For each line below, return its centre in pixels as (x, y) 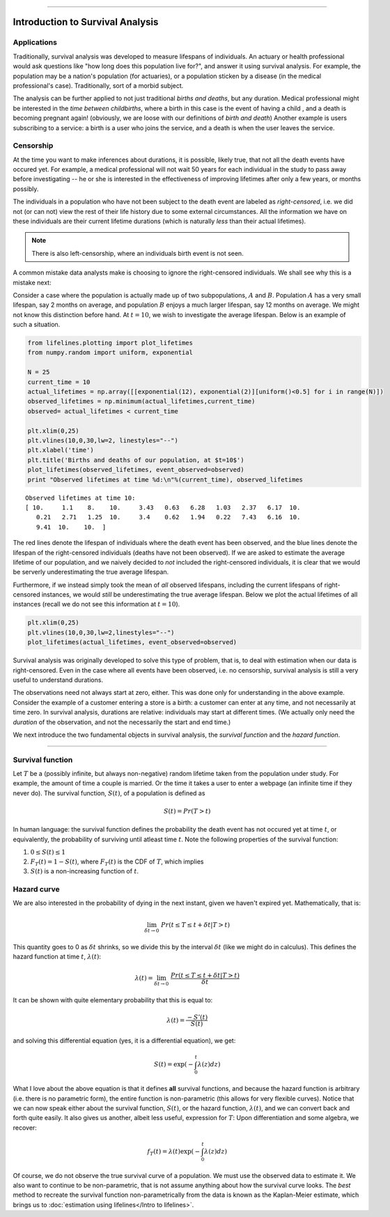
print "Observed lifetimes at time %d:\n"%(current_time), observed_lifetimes (165, 480)
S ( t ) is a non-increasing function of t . (85, 871)
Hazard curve (37, 889)
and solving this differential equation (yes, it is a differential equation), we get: (124, 1041)
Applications (35, 43)
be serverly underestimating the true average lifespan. (91, 572)
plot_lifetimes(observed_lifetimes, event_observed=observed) (136, 470)
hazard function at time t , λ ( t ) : (57, 956)
